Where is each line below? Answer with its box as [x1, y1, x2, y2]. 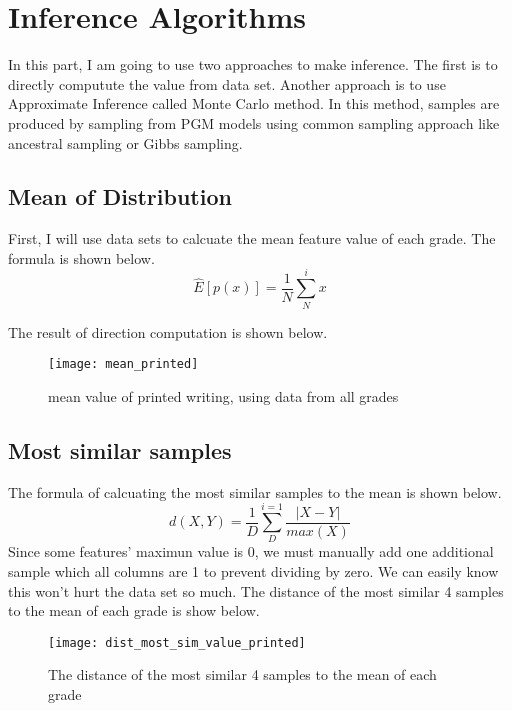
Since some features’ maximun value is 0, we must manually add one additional [8, 541, 494, 562]
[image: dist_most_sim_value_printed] [48, 635, 306, 650]
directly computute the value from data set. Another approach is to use [8, 73, 446, 94]
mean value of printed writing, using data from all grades [48, 385, 399, 406]
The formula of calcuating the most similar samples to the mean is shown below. [8, 481, 502, 502]
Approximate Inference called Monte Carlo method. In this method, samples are [8, 93, 500, 114]
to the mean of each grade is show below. [8, 600, 260, 621]
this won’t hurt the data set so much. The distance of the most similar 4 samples [8, 580, 504, 601]
